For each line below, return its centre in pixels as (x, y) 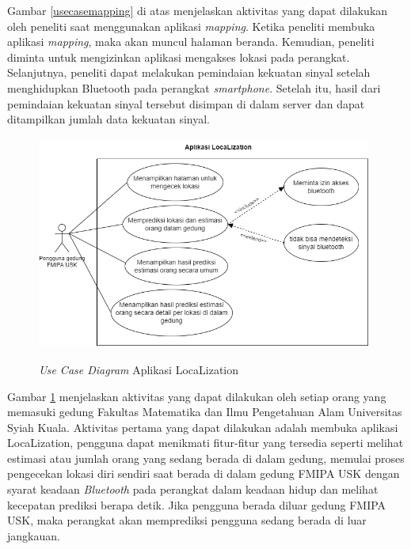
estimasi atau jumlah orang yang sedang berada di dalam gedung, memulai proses (206, 458)
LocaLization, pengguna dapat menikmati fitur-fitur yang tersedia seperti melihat (205, 443)
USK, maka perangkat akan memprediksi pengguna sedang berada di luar (187, 520)
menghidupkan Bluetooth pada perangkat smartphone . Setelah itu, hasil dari (194, 87)
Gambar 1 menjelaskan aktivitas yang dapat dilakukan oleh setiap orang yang (197, 396)
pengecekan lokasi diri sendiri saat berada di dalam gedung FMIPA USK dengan (204, 473)
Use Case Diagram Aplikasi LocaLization (139, 369)
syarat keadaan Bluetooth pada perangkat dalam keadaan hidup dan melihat (193, 489)
